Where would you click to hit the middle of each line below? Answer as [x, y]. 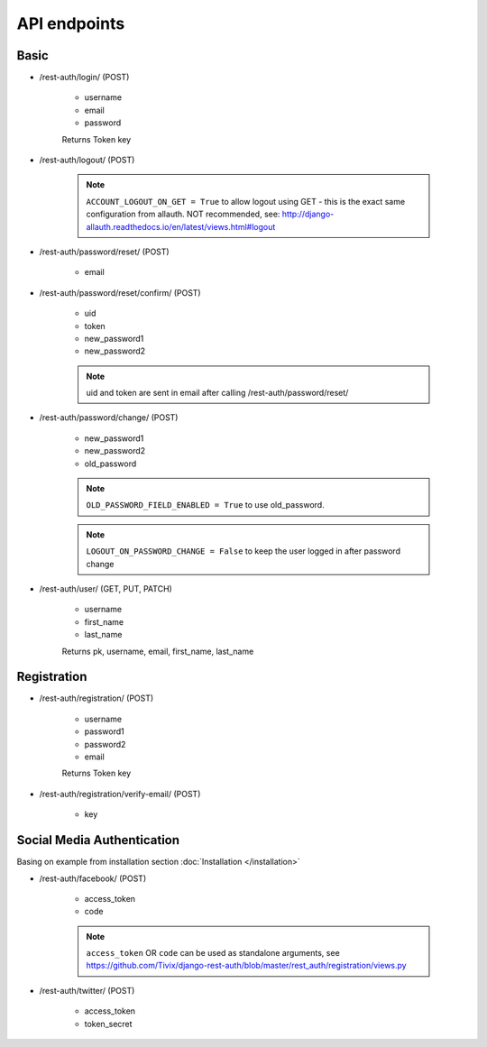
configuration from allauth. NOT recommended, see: [183, 214]
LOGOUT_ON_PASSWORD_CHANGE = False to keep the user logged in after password [243, 551]
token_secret [108, 1024]
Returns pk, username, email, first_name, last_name [158, 651]
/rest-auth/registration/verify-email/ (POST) [120, 794]
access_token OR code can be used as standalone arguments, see [213, 953]
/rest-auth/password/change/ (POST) [109, 418]
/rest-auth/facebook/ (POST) [93, 878]
